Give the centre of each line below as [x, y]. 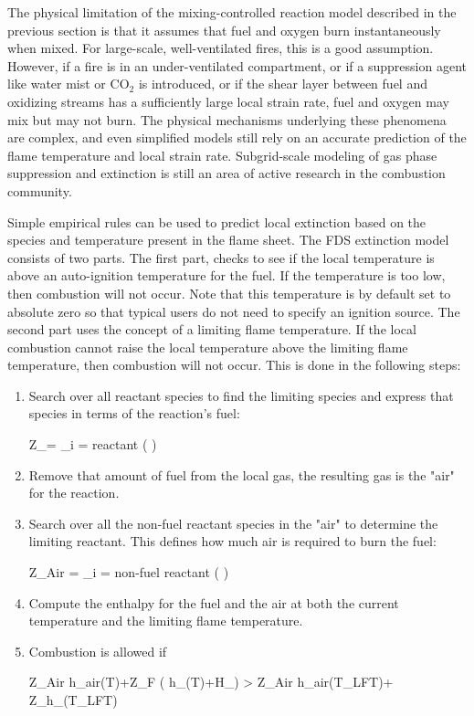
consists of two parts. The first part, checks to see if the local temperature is [221, 257]
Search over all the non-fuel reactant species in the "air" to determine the [233, 523]
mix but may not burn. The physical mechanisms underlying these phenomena [227, 119]
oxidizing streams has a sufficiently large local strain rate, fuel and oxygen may [228, 101]
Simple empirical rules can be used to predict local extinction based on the [217, 221]
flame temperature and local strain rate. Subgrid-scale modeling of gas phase [222, 155]
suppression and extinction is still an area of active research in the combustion [226, 173]
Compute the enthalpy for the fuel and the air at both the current [214, 602]
